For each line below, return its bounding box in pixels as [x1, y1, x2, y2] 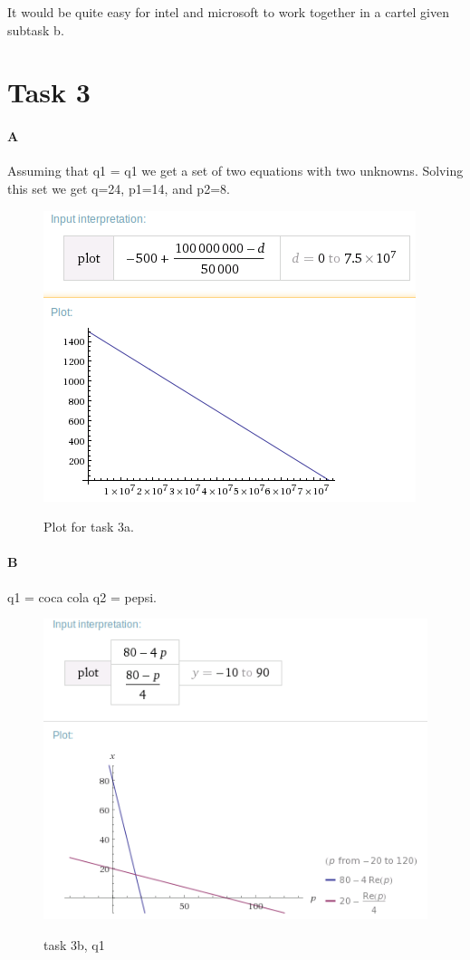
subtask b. [7, 20, 64, 39]
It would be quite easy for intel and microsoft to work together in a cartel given [7, 3, 449, 21]
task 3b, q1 [43, 935, 105, 954]
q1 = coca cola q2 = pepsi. [7, 587, 157, 606]
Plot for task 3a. [43, 517, 134, 536]
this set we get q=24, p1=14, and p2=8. [7, 178, 230, 197]
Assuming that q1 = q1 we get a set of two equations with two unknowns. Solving [7, 161, 464, 180]
